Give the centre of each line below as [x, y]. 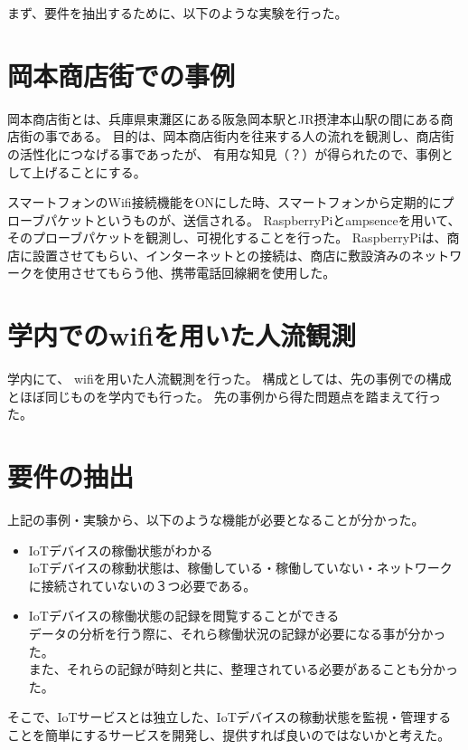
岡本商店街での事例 [122, 75]
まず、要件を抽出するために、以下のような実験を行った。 [178, 13]
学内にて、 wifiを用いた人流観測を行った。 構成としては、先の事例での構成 [229, 379]
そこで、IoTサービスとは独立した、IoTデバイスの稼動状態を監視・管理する [229, 717]
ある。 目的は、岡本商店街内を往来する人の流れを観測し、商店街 [262, 136]
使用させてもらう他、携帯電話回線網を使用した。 [190, 273]
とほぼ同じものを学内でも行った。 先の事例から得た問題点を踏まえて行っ [224, 396]
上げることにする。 [89, 171]
